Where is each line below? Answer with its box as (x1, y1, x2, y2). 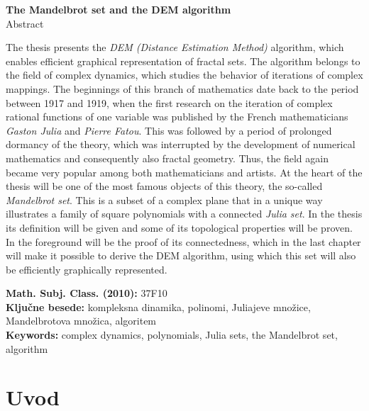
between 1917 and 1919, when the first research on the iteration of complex (6, 95, 333, 110)
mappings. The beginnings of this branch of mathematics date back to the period (6, 81, 359, 96)
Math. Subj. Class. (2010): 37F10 (6, 286, 167, 300)
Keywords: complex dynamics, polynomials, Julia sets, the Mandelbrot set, (6, 327, 338, 342)
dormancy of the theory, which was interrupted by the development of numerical (6, 137, 356, 152)
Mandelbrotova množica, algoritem (6, 313, 157, 328)
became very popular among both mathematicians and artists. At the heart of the (6, 164, 363, 179)
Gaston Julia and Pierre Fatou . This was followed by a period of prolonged (6, 123, 332, 137)
